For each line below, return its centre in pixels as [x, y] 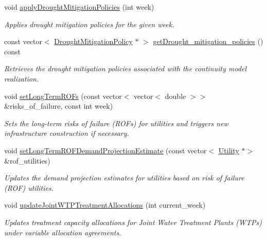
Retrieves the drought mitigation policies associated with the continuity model [126, 68]
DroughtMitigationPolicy [93, 41]
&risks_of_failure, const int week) [59, 106]
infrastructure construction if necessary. [67, 133]
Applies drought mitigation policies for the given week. [89, 24]
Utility [229, 150]
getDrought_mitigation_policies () [208, 41]
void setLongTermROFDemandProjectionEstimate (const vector [105, 150]
